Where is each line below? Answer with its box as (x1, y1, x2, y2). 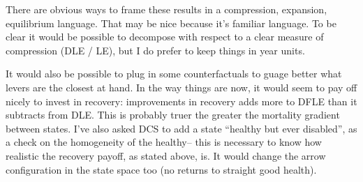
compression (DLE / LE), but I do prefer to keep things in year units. (6, 43, 305, 57)
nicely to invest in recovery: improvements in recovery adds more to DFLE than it (6, 93, 357, 108)
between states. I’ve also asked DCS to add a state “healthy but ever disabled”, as (6, 121, 357, 135)
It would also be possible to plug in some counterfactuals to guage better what (6, 66, 342, 81)
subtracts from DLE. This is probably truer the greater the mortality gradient (6, 107, 340, 122)
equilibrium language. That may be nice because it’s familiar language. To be (6, 15, 336, 30)
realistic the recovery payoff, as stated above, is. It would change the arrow (6, 148, 326, 162)
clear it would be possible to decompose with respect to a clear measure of (6, 29, 324, 44)
